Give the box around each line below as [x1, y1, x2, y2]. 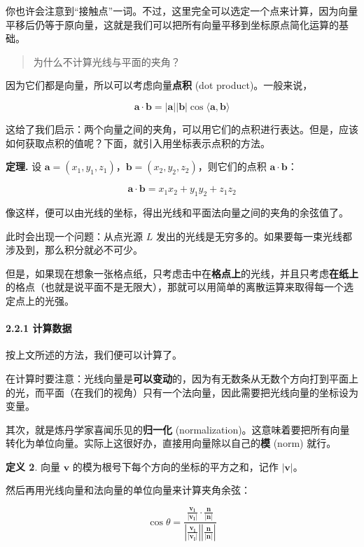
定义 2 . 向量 [6, 459, 60, 473]
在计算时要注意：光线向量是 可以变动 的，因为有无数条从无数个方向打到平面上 [6, 371, 358, 385]
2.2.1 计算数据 [6, 321, 72, 335]
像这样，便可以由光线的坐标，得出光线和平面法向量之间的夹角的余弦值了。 [6, 205, 349, 219]
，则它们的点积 [197, 159, 267, 174]
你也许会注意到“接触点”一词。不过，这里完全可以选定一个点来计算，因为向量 [6, 4, 358, 18]
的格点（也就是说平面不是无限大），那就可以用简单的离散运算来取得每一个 [6, 279, 344, 294]
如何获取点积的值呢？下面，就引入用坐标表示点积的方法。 [6, 135, 270, 150]
